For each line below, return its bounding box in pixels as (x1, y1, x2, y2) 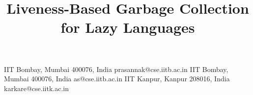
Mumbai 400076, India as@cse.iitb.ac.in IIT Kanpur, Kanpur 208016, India (4, 73, 230, 84)
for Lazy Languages (60, 17, 195, 37)
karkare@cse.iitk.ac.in (4, 83, 69, 93)
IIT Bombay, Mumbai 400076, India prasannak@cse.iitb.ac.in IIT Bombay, (4, 64, 228, 74)
